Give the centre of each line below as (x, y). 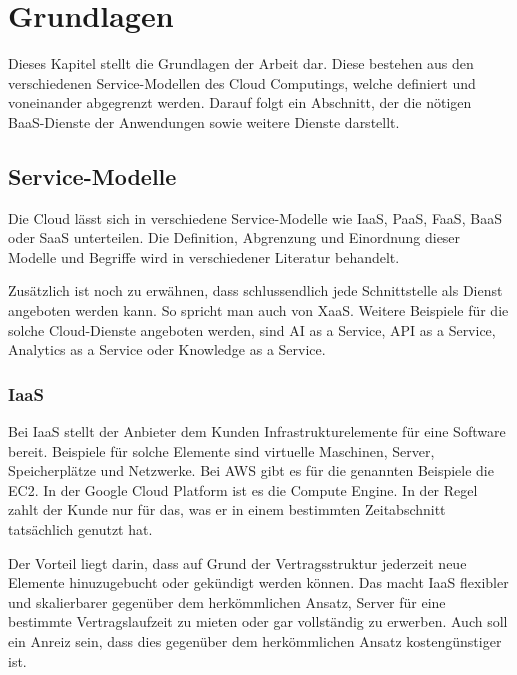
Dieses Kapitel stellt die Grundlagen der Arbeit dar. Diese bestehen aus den (241, 63)
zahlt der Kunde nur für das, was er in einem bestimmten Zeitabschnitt (227, 509)
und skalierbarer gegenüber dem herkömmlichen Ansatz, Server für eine (227, 601)
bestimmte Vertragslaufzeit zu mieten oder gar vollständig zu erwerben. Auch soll (258, 621)
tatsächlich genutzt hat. (80, 529)
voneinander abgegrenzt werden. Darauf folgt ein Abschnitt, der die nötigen (240, 102)
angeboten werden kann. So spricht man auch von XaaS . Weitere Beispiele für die (258, 310)
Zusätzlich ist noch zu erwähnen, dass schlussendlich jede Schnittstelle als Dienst (255, 290)
